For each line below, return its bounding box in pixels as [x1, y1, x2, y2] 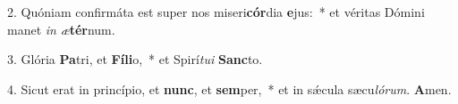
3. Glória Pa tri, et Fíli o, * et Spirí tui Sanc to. [7, 50, 263, 68]
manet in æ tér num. [7, 20, 115, 38]
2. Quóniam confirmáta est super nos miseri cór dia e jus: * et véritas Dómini [7, 3, 425, 20]
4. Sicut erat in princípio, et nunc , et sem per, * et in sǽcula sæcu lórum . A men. [7, 79, 452, 98]
